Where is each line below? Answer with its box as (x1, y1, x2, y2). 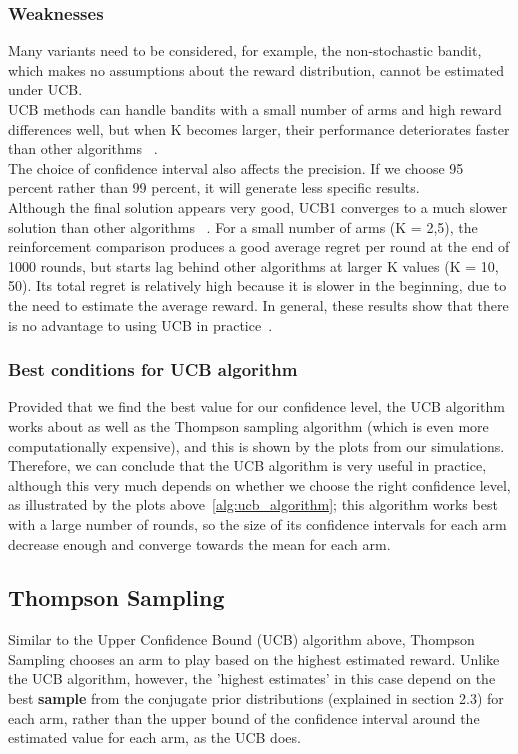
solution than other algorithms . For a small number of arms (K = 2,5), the (8, 216, 478, 237)
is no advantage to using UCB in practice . (8, 314, 273, 335)
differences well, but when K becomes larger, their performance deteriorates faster (8, 118, 510, 139)
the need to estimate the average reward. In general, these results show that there (8, 294, 509, 315)
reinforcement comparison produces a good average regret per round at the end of (8, 236, 510, 257)
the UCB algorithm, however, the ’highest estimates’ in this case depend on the (8, 668, 496, 689)
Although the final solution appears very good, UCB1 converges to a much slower (8, 196, 508, 217)
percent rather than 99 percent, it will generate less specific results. (8, 177, 420, 198)
